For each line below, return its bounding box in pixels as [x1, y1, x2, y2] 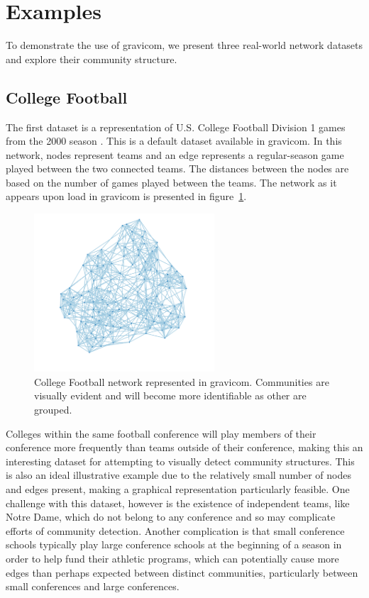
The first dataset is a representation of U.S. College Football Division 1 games [6, 119, 346, 134]
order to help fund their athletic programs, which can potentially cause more [6, 550, 339, 565]
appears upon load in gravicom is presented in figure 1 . [6, 189, 247, 204]
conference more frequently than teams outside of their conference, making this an [6, 440, 363, 455]
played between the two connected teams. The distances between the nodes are [6, 161, 349, 176]
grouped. [34, 402, 72, 416]
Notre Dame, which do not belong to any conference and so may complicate [6, 509, 336, 524]
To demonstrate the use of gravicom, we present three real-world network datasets [6, 38, 363, 52]
